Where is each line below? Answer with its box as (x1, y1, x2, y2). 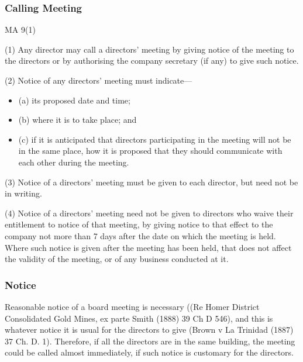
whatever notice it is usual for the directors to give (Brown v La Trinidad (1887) (5, 323, 294, 336)
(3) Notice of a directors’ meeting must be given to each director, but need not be (5, 175, 298, 188)
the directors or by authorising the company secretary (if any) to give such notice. (5, 54, 299, 67)
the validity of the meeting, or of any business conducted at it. (5, 253, 229, 265)
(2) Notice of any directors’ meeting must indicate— (5, 74, 192, 86)
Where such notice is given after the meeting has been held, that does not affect (5, 241, 292, 253)
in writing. (5, 187, 42, 199)
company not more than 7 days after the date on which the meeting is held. (5, 229, 276, 242)
